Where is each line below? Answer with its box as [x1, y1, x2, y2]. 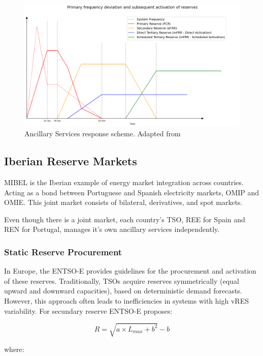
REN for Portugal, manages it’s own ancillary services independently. [4, 224, 220, 234]
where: [4, 343, 24, 354]
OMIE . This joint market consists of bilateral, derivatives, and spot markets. [4, 197, 243, 207]
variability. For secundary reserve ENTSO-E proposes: [4, 305, 173, 316]
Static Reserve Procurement [4, 245, 122, 258]
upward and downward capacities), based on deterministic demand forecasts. [4, 285, 242, 296]
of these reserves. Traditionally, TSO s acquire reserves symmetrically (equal [4, 275, 239, 286]
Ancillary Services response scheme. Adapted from [24, 128, 181, 139]
